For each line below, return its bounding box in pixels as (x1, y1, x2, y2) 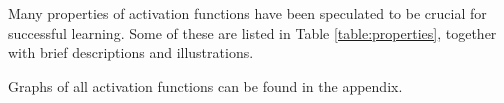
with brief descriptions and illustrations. (8, 42, 254, 63)
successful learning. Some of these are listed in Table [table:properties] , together (8, 22, 497, 43)
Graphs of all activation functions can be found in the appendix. (8, 75, 403, 96)
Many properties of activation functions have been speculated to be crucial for (8, 3, 487, 23)
